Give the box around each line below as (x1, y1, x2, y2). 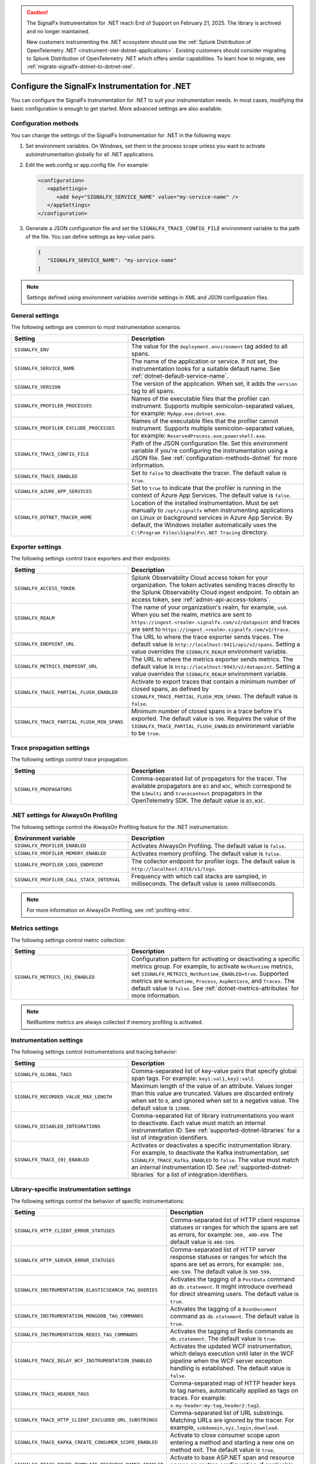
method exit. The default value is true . (170, 1445, 275, 1453)
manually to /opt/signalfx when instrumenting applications (131, 506, 294, 514)
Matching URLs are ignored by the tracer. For (170, 1416, 294, 1424)
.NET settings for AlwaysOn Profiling (11, 811, 118, 819)
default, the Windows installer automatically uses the (131, 521, 277, 529)
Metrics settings (11, 924, 59, 932)
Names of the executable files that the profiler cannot (131, 416, 279, 425)
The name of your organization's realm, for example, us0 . (131, 603, 288, 611)
